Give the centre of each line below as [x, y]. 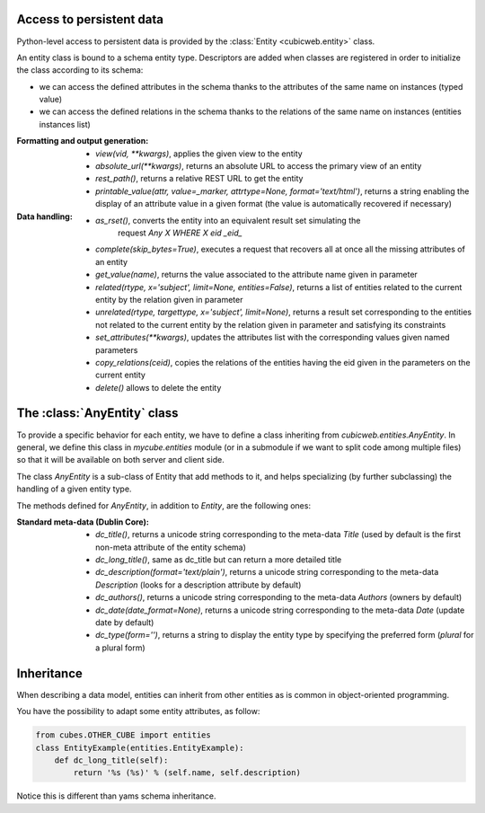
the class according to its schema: [80, 70]
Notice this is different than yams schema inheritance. [116, 796]
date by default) [125, 623]
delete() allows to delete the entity [159, 387]
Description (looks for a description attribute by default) [198, 585]
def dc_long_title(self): [111, 760]
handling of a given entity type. [74, 489]
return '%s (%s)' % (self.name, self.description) [187, 773]
